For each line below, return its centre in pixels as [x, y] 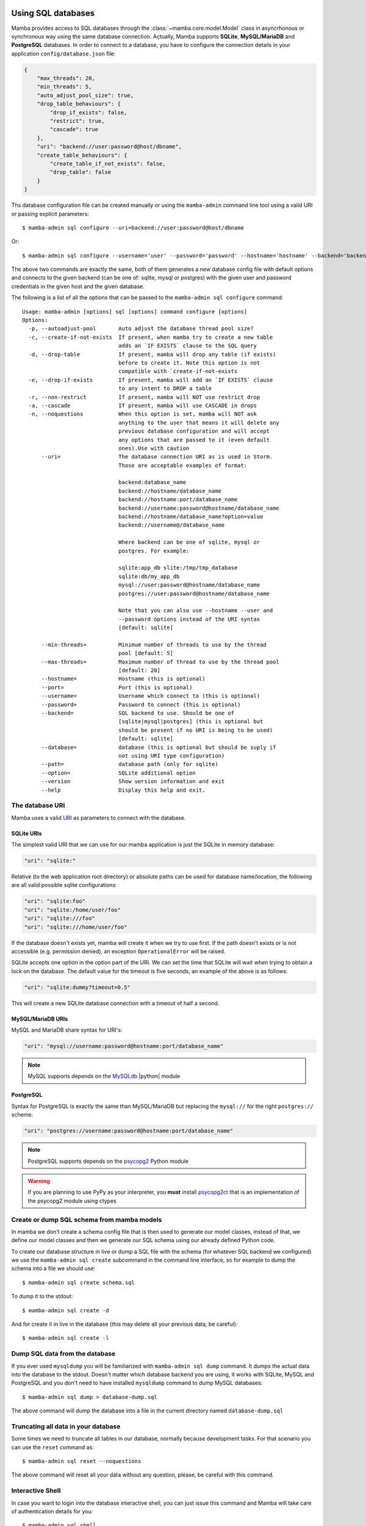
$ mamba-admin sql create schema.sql [79, 1282]
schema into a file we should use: [53, 1268]
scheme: [22, 1115]
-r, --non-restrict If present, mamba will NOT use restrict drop [144, 397]
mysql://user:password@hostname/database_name [189, 585]
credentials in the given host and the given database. [78, 286]
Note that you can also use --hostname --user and [196, 611]
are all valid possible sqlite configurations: [64, 885]
